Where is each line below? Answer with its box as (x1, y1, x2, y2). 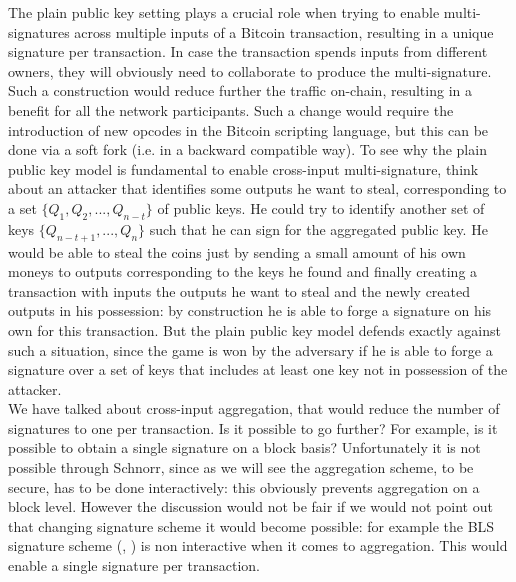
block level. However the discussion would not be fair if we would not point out (8, 496, 493, 517)
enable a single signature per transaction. (8, 555, 260, 576)
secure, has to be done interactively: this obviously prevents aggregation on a (8, 476, 480, 497)
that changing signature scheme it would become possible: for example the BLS (8, 515, 495, 536)
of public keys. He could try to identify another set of (157, 197, 485, 218)
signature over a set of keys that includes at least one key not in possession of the (8, 359, 508, 380)
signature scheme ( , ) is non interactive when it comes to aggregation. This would (8, 535, 508, 556)
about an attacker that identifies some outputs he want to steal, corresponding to (8, 178, 507, 199)
